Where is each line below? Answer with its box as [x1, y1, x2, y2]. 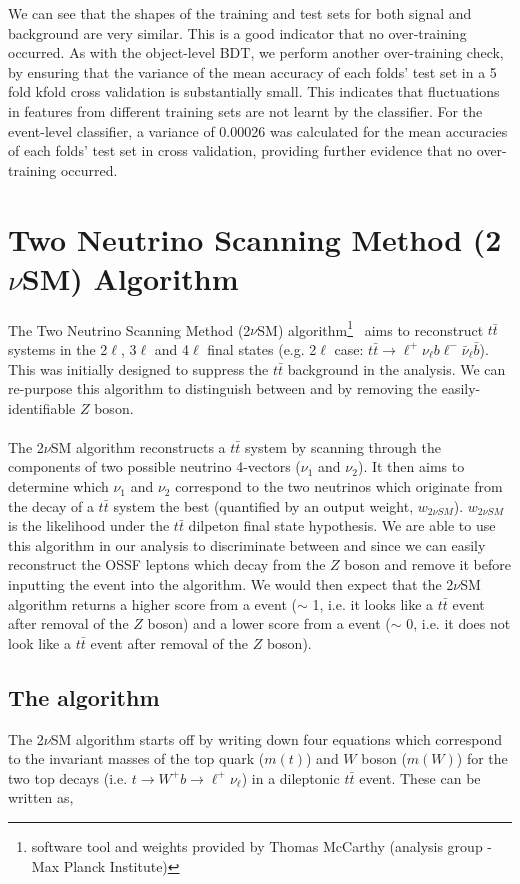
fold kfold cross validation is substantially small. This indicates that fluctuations [8, 81, 500, 102]
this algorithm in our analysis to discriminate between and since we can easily [8, 534, 486, 555]
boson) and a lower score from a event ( [147, 613, 391, 634]
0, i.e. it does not [406, 613, 511, 634]
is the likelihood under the [8, 515, 170, 536]
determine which [8, 476, 109, 497]
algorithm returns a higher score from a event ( [8, 593, 297, 614]
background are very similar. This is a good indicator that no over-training [8, 22, 467, 43]
